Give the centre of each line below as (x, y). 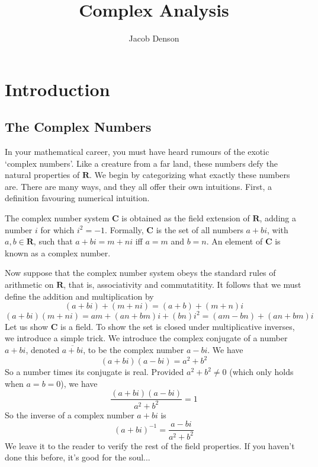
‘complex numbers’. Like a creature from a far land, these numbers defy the (142, 163)
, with (277, 229)
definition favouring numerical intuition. (77, 198)
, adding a (278, 218)
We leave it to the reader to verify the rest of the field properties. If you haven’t (150, 445)
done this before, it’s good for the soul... (78, 457)
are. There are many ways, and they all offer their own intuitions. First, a (138, 186)
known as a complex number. (58, 252)
